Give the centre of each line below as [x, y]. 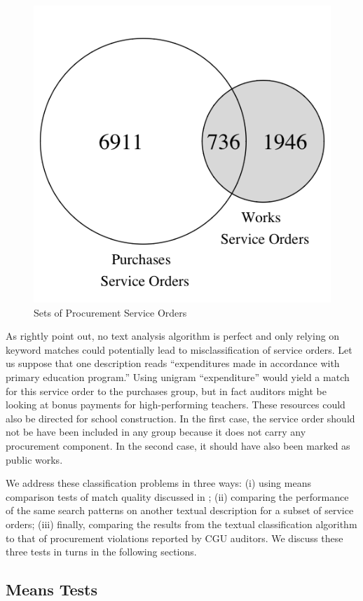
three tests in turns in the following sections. [101, 552]
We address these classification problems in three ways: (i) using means [158, 483]
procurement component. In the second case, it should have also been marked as [178, 445]
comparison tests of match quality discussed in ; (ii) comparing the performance [177, 496]
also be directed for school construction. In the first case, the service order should [180, 418]
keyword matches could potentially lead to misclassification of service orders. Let [179, 349]
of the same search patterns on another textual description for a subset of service [180, 510]
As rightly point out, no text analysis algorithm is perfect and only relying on [173, 336]
